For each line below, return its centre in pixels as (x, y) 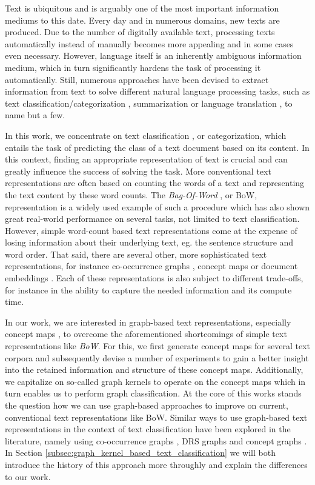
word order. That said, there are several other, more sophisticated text (136, 254)
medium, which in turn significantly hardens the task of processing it (133, 67)
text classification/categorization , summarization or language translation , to (149, 103)
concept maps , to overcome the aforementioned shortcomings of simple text (146, 334)
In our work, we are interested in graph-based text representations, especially (148, 322)
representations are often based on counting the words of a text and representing (155, 183)
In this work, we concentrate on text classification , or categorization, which (146, 135)
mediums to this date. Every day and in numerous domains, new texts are (142, 20)
